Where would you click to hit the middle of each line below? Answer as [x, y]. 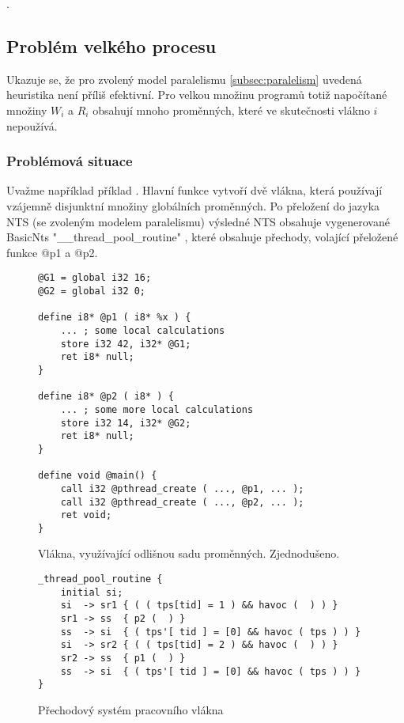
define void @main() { [98, 476]
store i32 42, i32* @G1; [126, 344]
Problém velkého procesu [111, 45]
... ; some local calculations [143, 330]
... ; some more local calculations [157, 409]
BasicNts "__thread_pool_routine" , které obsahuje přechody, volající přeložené [202, 237]
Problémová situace [70, 161]
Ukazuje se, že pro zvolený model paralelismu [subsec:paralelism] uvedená [184, 79]
